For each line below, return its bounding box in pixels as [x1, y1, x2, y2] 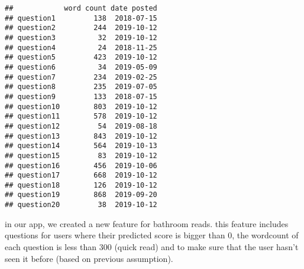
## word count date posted [5, 4, 157, 12]
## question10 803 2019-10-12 [5, 102, 157, 111]
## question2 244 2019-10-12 [5, 24, 157, 32]
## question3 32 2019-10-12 [5, 33, 157, 42]
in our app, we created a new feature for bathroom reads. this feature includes [5, 217, 289, 229]
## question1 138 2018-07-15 [5, 14, 157, 22]
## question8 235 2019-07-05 [5, 83, 157, 91]
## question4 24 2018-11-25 [5, 43, 157, 52]
